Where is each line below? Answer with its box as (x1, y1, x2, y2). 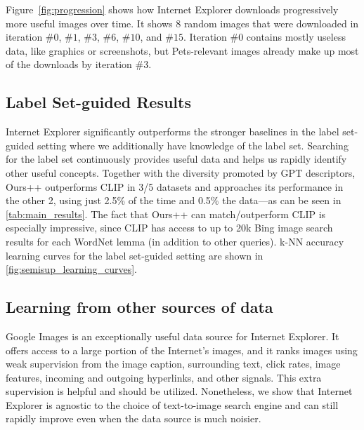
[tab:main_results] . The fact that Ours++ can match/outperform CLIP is (6, 206, 326, 221)
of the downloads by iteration (6, 57, 132, 72)
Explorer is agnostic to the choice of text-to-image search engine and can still (6, 397, 339, 412)
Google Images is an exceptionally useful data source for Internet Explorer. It (6, 328, 339, 343)
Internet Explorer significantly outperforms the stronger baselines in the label (6, 124, 339, 139)
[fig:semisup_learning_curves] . (6, 262, 138, 276)
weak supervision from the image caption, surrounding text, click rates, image (6, 356, 341, 371)
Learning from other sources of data (6, 296, 273, 318)
